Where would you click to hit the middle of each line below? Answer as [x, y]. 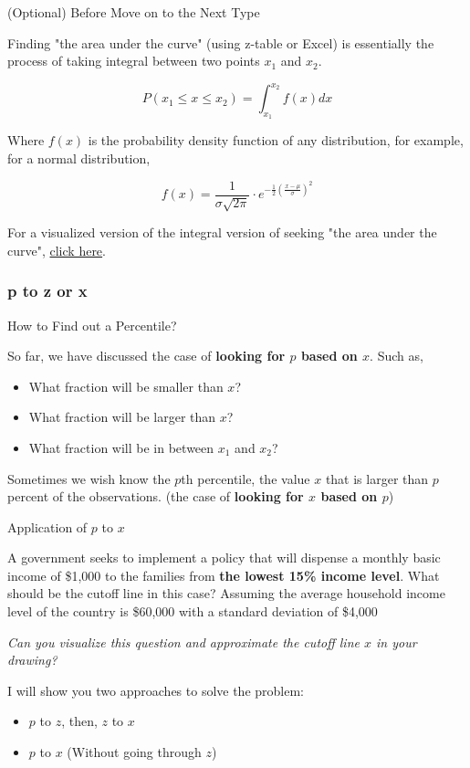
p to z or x [47, 291]
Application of [47, 526]
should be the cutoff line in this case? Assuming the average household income [226, 593]
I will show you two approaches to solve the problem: [156, 690]
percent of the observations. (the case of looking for [156, 496]
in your [397, 642]
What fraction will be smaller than [126, 386]
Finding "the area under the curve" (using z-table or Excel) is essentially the [221, 42]
